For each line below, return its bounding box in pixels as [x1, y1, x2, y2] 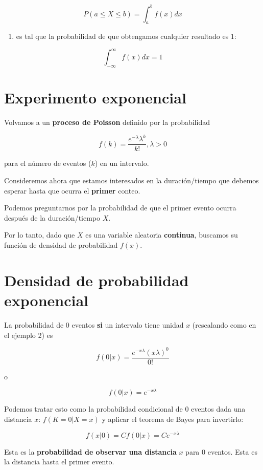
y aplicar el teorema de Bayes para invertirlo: [102, 413, 244, 424]
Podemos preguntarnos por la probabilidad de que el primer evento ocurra [4, 202, 236, 213]
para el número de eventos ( [4, 158, 91, 168]
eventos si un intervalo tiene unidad [71, 319, 184, 330]
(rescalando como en [192, 319, 256, 330]
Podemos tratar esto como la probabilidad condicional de [4, 403, 183, 414]
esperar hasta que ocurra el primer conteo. [4, 185, 140, 196]
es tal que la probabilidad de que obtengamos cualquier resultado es [16, 31, 229, 41]
